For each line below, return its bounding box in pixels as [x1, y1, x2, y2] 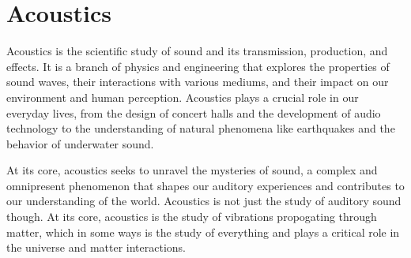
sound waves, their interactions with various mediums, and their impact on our [6, 73, 389, 90]
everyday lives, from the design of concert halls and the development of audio [6, 104, 381, 121]
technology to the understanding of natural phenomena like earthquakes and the [6, 120, 395, 136]
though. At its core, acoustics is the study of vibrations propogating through [6, 208, 377, 225]
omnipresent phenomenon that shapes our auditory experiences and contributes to [6, 177, 405, 193]
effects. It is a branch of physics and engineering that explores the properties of [6, 58, 390, 74]
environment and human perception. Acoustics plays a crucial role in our [6, 88, 359, 105]
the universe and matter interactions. [6, 239, 186, 256]
